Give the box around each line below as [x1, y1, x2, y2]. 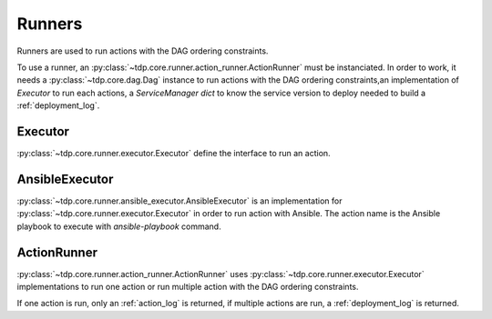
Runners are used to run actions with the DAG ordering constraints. [16, 45, 269, 56]
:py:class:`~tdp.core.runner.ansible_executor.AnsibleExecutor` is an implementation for [16, 195, 343, 206]
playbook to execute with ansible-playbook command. [16, 221, 222, 232]
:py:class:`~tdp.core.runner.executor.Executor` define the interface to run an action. [16, 148, 332, 159]
